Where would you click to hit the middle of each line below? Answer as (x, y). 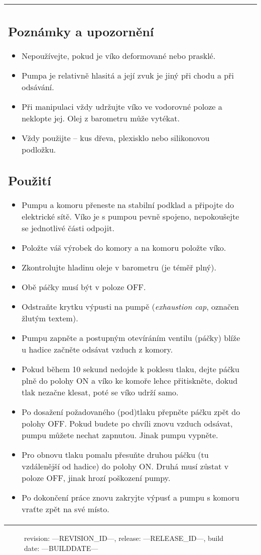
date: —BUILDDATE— (61, 548)
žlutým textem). (50, 318)
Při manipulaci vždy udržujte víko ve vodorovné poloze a (122, 106)
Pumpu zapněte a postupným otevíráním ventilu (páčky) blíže (131, 338)
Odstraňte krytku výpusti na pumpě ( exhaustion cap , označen (130, 306)
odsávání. (38, 87)
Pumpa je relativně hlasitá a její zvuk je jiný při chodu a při (128, 75)
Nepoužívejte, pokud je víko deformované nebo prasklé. (119, 55)
